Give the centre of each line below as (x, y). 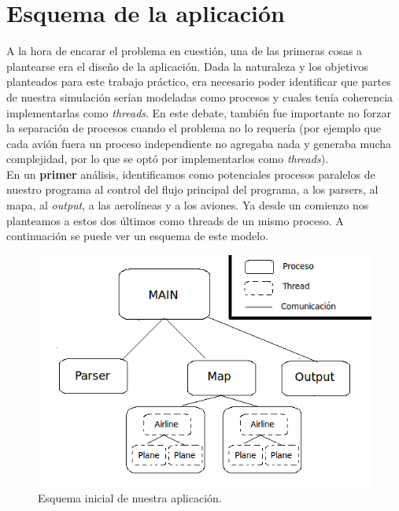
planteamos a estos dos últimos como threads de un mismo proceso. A (175, 220)
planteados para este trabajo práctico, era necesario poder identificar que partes (199, 81)
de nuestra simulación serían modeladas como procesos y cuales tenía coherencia (200, 96)
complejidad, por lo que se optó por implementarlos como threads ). (167, 159)
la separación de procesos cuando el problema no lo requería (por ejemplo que (194, 128)
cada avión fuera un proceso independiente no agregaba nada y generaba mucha (199, 143)
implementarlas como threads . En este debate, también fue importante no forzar (199, 112)
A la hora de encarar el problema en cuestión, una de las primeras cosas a (185, 51)
